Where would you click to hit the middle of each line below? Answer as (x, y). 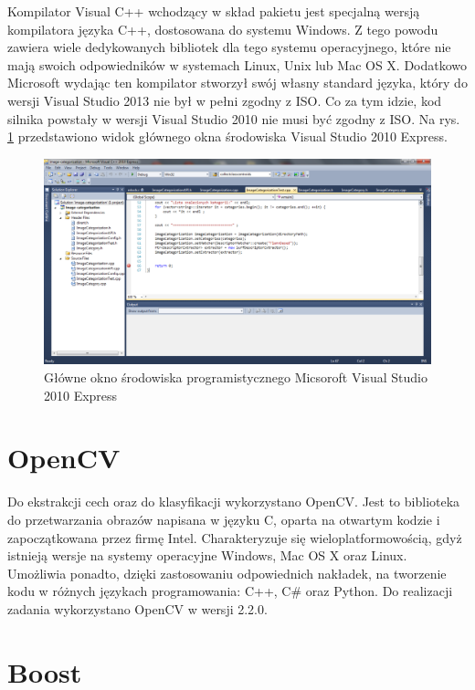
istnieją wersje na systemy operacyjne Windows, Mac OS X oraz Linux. (207, 555)
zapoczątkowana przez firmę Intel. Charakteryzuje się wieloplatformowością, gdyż (235, 537)
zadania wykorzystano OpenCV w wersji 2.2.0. (137, 608)
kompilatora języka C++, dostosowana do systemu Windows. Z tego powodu (223, 29)
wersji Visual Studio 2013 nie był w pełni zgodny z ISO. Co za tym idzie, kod (225, 100)
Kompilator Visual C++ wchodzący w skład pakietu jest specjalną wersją (214, 11)
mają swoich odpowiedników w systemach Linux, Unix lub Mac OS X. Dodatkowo (237, 64)
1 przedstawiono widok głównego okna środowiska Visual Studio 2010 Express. (227, 136)
